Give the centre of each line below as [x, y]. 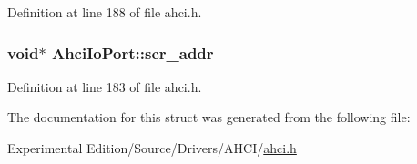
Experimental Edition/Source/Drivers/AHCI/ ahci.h [152, 148]
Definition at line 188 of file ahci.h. [105, 12]
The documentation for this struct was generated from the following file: [209, 117]
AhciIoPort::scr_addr [132, 52]
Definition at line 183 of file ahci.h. [105, 86]
